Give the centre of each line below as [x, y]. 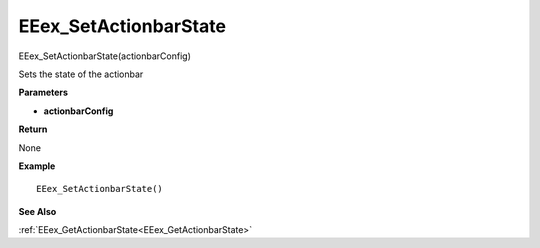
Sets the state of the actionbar [81, 74]
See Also [37, 211]
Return [33, 129]
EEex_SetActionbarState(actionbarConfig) [105, 56]
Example [37, 166]
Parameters [43, 92]
